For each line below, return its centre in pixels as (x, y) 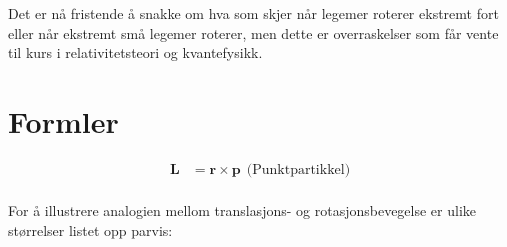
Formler (63, 120)
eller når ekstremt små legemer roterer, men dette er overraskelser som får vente (253, 32)
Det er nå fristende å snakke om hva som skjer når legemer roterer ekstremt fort (253, 13)
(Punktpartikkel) (298, 169)
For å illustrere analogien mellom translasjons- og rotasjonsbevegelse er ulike (242, 209)
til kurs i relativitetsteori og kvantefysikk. (135, 52)
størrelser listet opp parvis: (90, 229)
